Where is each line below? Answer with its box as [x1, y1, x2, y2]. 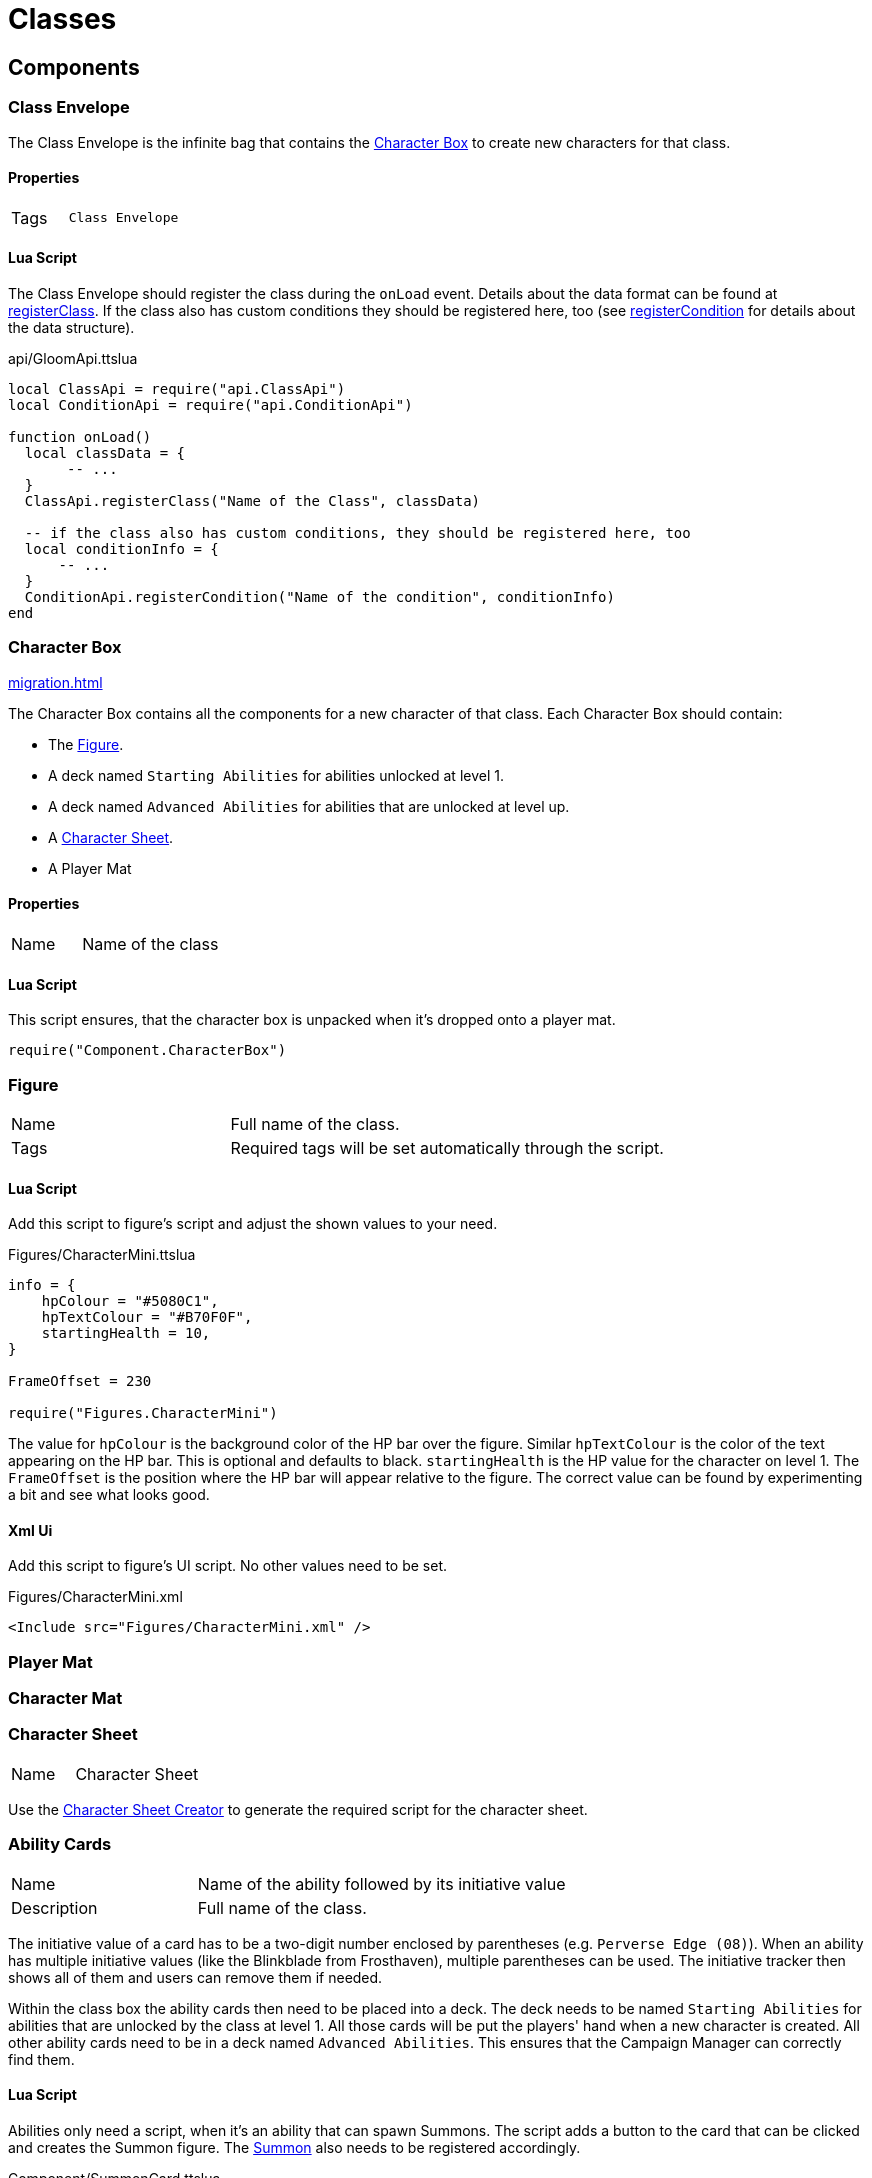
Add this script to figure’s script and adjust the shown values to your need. [8, 1215, 498, 1233]
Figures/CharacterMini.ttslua [8, 1246, 196, 1264]
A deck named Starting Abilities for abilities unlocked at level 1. [48, 766, 504, 784]
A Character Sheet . [48, 828, 174, 846]
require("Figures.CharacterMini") [8, 1405, 278, 1422]
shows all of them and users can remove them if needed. [8, 1968, 383, 1986]
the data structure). [8, 318, 135, 336]
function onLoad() [8, 428, 152, 445]
